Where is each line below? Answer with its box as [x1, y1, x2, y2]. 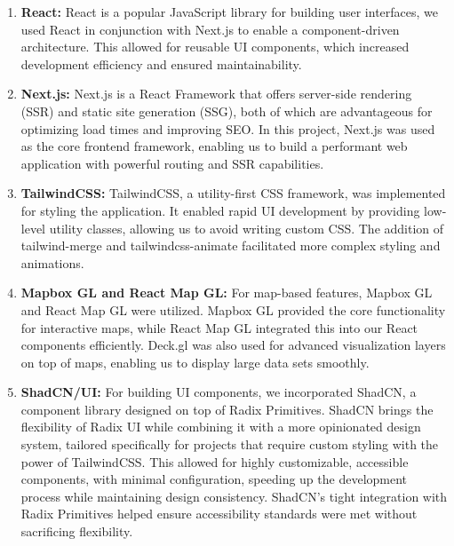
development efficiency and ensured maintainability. [20, 54, 302, 73]
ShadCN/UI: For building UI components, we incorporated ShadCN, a [20, 383, 417, 401]
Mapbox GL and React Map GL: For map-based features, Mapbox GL [20, 283, 433, 302]
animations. [20, 253, 84, 272]
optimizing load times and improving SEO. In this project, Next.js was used [20, 119, 435, 138]
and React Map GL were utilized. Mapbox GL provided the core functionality [20, 300, 446, 319]
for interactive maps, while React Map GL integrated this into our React [20, 318, 418, 336]
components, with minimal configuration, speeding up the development [20, 470, 408, 488]
